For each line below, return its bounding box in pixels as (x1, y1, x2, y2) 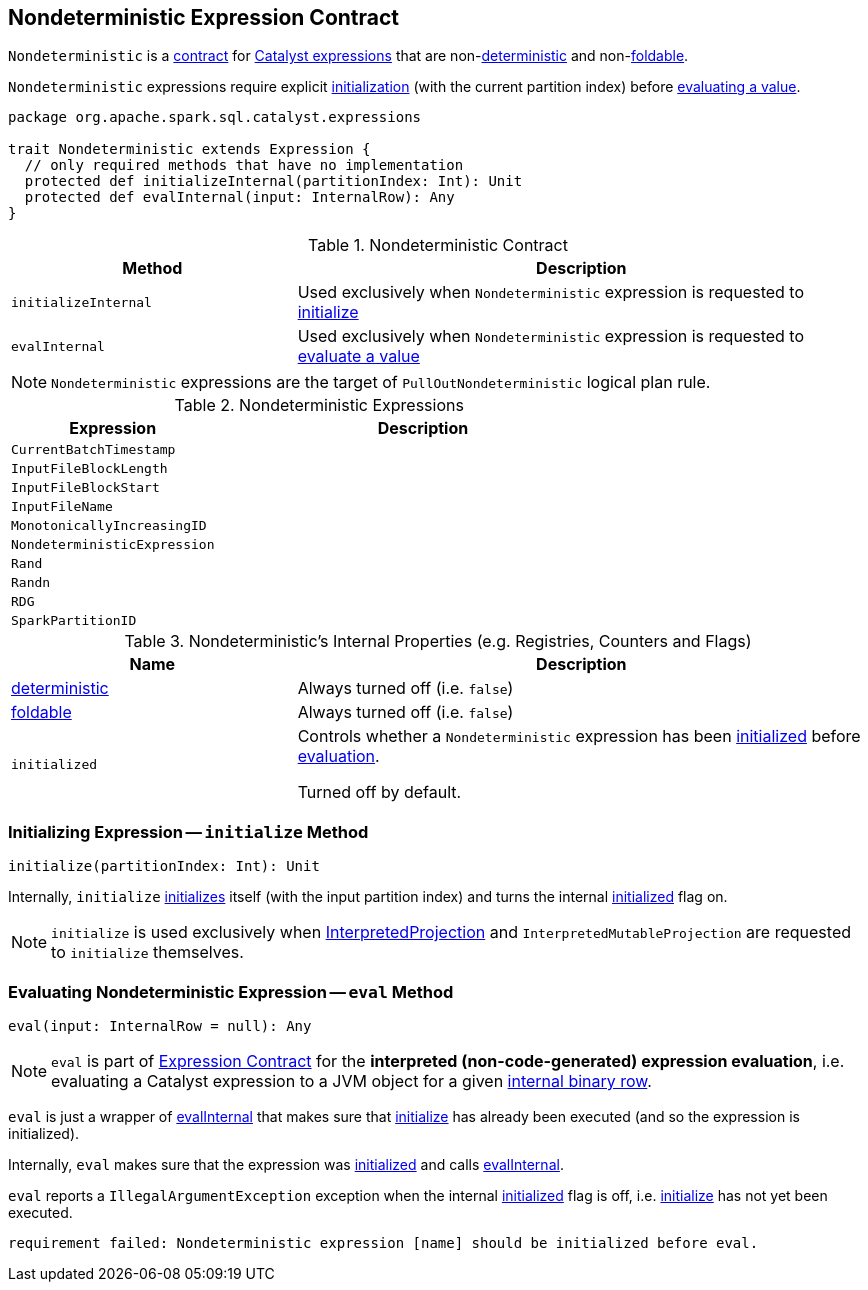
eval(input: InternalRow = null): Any (8, 1017, 312, 1034)
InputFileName (11, 499, 113, 515)
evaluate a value (297, 346, 420, 367)
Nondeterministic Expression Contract (8, 5, 400, 30)
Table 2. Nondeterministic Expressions (174, 395, 464, 416)
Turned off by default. (297, 782, 462, 803)
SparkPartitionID (11, 613, 137, 629)
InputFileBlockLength (11, 461, 168, 477)
